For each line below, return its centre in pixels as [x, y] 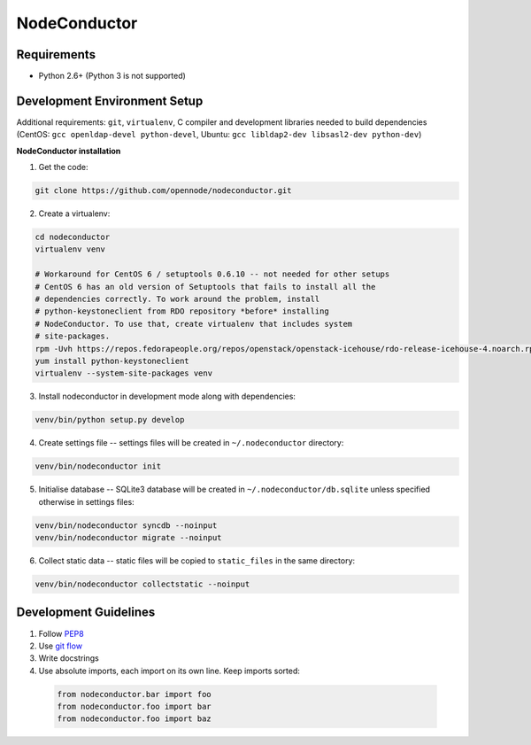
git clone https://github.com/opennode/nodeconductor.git [163, 191]
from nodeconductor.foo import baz [134, 719]
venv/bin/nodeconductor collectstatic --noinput [142, 584]
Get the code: [63, 167]
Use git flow [61, 646]
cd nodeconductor [73, 237]
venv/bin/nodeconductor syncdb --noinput [126, 525]
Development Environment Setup [110, 101]
